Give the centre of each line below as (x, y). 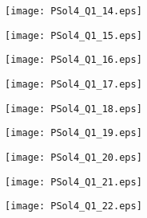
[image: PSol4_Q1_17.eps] (73, 84)
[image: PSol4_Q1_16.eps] (73, 60)
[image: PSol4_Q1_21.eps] (73, 182)
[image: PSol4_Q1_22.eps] (73, 206)
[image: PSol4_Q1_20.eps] (73, 157)
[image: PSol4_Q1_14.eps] (73, 11)
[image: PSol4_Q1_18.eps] (73, 109)
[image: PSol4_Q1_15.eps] (73, 35)
